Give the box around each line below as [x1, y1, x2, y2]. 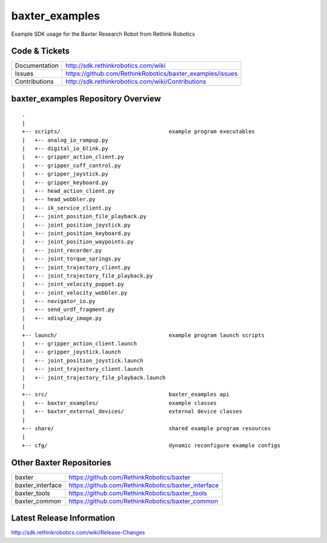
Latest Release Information [11, 513, 115, 524]
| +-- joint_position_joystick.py [22, 221, 131, 228]
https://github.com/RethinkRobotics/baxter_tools [68, 488, 207, 497]
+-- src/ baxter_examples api [22, 391, 230, 398]
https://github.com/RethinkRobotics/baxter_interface [68, 481, 219, 489]
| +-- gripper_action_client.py [22, 153, 124, 161]
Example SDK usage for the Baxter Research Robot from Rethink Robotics [11, 30, 195, 38]
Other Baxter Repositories [11, 458, 111, 468]
